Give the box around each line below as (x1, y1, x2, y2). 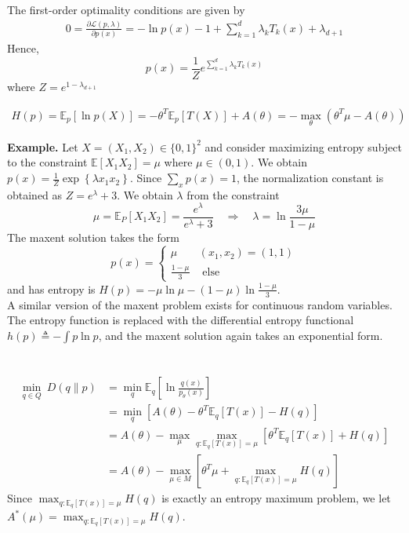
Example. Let (7, 138, 78, 155)
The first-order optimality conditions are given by (7, 2, 245, 17)
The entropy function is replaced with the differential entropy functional (7, 312, 354, 328)
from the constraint (186, 186, 280, 203)
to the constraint (7, 154, 88, 170)
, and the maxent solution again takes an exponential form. (98, 327, 383, 343)
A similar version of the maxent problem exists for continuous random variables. (7, 296, 393, 312)
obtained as (7, 186, 63, 203)
